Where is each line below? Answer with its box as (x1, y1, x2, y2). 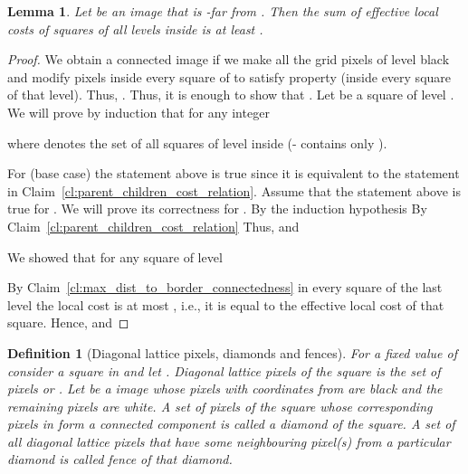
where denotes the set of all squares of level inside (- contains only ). (7, 133, 387, 152)
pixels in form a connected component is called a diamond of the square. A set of (7, 414, 455, 433)
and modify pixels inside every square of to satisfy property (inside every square (7, 67, 452, 86)
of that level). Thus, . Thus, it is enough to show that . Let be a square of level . (7, 85, 454, 104)
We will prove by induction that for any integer (7, 102, 270, 121)
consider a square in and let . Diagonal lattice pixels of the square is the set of (7, 361, 441, 380)
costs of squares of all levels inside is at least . (7, 19, 263, 38)
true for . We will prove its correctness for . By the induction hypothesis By (7, 199, 427, 218)
